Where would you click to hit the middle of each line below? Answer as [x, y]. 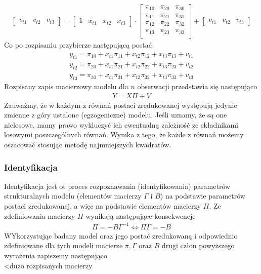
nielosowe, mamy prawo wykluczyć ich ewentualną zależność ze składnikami [121, 124]
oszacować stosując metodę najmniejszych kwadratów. [88, 145]
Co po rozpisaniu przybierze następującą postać [78, 45]
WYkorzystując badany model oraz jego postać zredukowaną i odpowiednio [121, 235]
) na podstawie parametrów [203, 196]
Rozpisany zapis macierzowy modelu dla [66, 86]
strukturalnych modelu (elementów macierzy [73, 196]
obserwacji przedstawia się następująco [197, 86]
